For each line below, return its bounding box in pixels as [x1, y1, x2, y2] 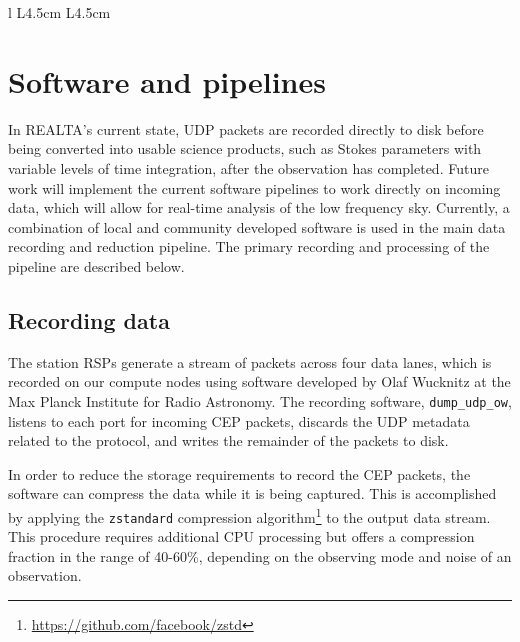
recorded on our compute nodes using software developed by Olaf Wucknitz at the [8, 371, 511, 392]
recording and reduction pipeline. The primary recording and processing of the [8, 236, 490, 257]
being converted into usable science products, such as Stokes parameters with [8, 138, 482, 159]
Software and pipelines [8, 60, 326, 101]
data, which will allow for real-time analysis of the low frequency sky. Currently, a [8, 197, 510, 218]
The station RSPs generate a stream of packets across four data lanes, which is [8, 351, 492, 372]
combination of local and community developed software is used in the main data [8, 216, 506, 237]
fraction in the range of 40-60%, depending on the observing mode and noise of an [8, 545, 512, 566]
